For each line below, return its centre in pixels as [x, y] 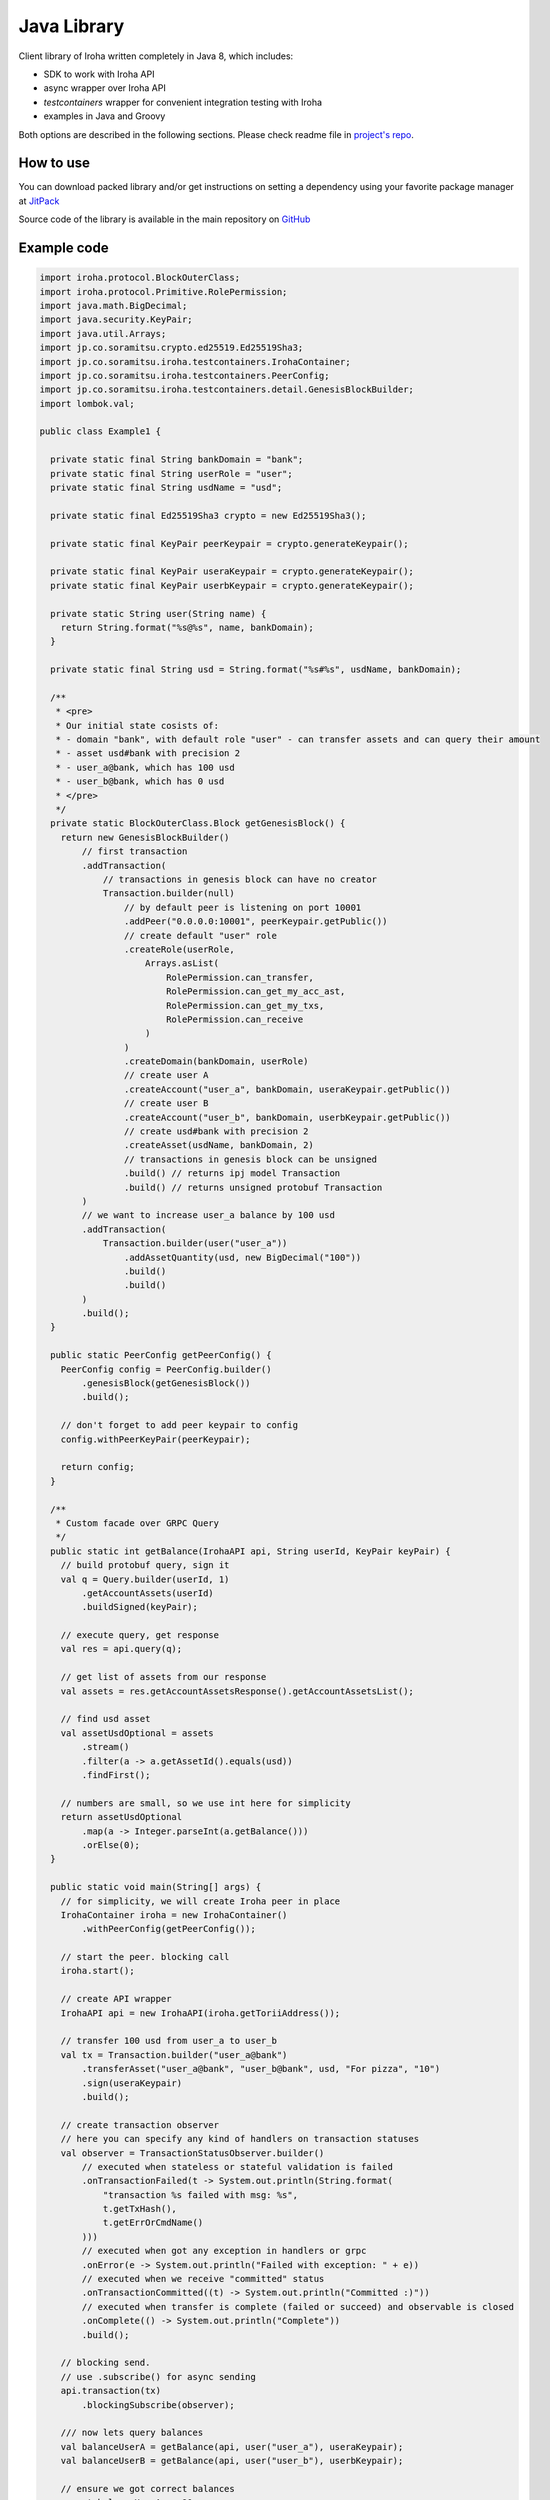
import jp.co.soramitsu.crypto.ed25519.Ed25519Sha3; [171, 348]
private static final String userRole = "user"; [172, 473]
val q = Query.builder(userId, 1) [145, 1579]
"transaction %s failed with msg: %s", [200, 2194]
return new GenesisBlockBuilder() [145, 837]
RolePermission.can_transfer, [239, 977]
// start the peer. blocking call [145, 1957]
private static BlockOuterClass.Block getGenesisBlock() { [198, 823]
